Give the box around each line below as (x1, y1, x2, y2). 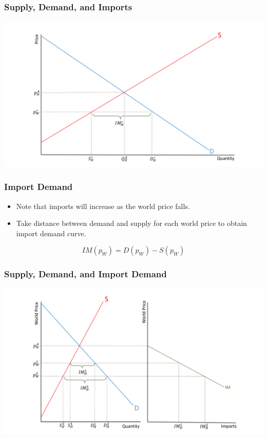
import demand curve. (16, 227, 86, 238)
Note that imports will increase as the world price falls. (16, 200, 190, 211)
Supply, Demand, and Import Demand (4, 268, 167, 280)
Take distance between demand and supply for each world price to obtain (16, 218, 247, 228)
